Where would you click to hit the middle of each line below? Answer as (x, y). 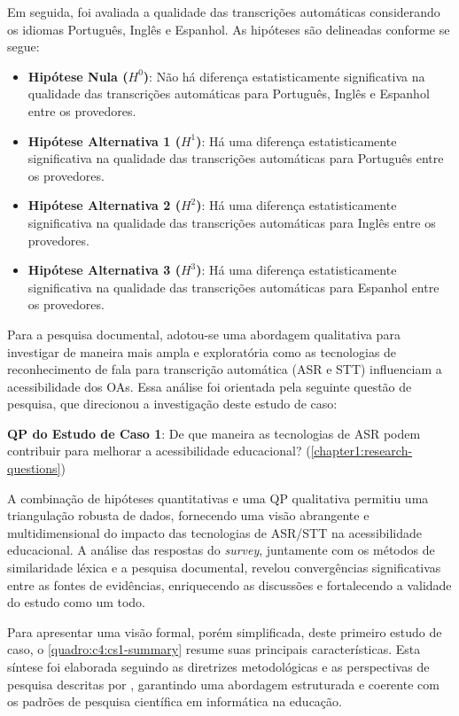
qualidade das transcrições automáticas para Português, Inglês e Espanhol (229, 93)
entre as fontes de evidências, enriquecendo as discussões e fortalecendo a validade (229, 584)
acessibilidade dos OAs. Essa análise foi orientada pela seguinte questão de (210, 386)
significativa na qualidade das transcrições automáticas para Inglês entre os (232, 222)
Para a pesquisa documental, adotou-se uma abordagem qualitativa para (204, 334)
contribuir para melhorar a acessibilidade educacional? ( (159, 451)
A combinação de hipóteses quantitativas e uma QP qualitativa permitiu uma (218, 498)
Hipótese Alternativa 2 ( (104, 205)
